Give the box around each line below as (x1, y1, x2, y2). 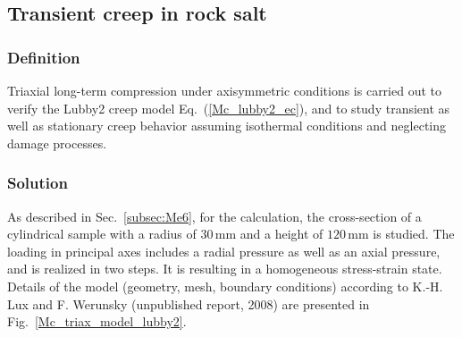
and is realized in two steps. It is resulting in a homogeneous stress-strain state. (7, 259, 442, 278)
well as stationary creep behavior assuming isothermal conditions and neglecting (7, 116, 447, 135)
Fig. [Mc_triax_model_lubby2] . (7, 312, 187, 331)
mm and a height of (214, 224, 323, 243)
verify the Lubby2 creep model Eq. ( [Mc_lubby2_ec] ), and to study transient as (7, 98, 450, 117)
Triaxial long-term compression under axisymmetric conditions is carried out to (7, 81, 441, 99)
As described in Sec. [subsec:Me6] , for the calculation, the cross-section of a (7, 206, 422, 225)
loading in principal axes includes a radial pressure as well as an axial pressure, (7, 241, 441, 260)
